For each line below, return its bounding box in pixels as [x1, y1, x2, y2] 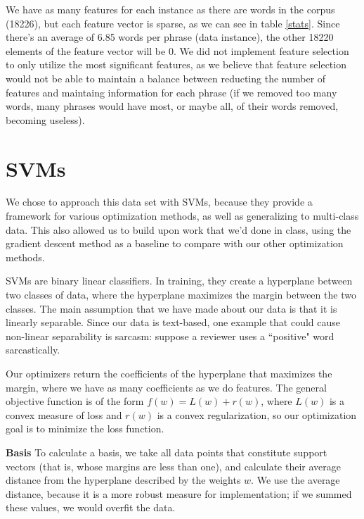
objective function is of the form [6, 394, 144, 408]
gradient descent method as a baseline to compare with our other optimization [6, 236, 344, 251]
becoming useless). [6, 112, 85, 127]
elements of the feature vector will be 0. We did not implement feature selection [6, 43, 349, 58]
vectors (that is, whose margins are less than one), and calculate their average [6, 458, 341, 473]
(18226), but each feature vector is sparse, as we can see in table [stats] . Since [6, 15, 340, 30]
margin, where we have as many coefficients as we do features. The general [6, 380, 327, 394]
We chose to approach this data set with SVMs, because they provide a [6, 194, 313, 209]
